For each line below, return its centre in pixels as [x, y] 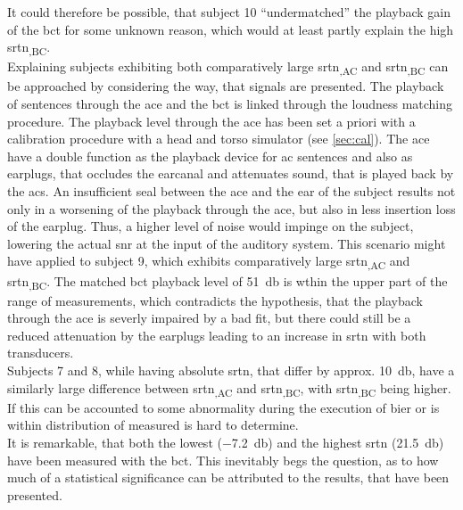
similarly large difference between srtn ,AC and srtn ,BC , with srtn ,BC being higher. [229, 389]
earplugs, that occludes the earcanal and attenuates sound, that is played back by [231, 173]
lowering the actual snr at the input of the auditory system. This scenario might [227, 243]
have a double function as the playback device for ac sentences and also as [210, 156]
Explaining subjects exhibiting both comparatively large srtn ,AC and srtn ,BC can [228, 68]
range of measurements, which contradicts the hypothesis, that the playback [215, 300]
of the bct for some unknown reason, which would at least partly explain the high [231, 29]
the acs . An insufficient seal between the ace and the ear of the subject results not [231, 191]
